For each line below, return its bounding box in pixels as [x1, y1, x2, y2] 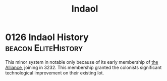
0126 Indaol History [5, 31, 89, 43]
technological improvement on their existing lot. [5, 69, 104, 76]
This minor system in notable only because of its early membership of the [5, 59, 158, 65]
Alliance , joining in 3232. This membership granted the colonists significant [5, 64, 162, 70]
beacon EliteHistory [5, 43, 83, 54]
